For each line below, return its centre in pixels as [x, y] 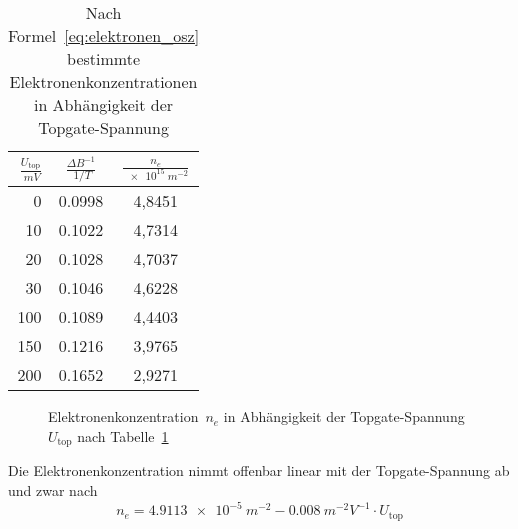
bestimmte [104, 58]
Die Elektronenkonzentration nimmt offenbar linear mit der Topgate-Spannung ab [259, 470]
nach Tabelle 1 [123, 436]
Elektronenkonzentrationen [103, 81]
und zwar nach [53, 490]
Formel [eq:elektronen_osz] [104, 35]
